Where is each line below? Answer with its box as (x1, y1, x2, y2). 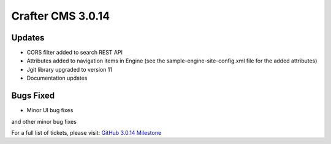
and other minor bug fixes (11, 118, 77, 125)
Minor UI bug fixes (26, 107, 74, 114)
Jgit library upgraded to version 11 (26, 66, 113, 73)
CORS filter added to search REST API (26, 49, 123, 56)
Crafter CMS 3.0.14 (11, 9, 110, 23)
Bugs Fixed (11, 91, 55, 101)
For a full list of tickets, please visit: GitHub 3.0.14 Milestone (11, 129, 162, 136)
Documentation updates (26, 74, 88, 82)
